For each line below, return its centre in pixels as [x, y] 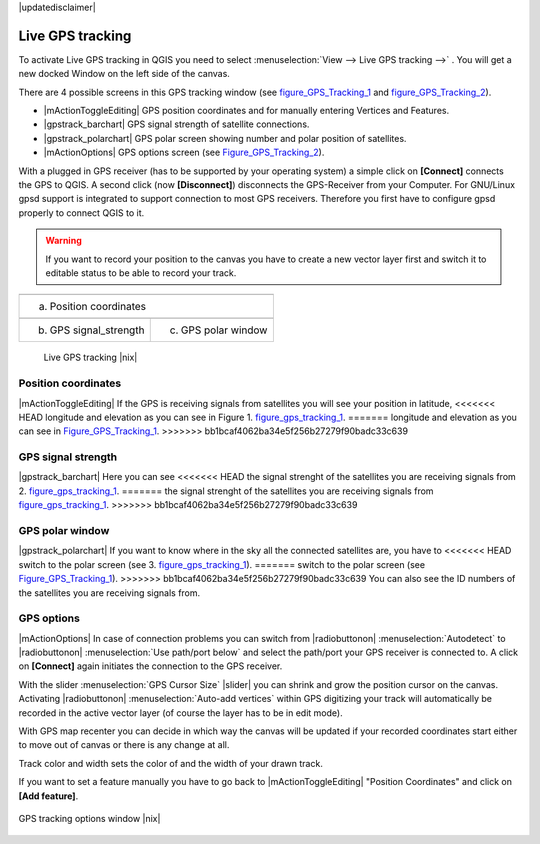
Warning [63, 241]
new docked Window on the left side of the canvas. [124, 74]
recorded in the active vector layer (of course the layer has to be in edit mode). [181, 712]
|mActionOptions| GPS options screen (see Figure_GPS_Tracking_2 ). [184, 152]
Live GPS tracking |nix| [90, 357]
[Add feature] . [48, 796]
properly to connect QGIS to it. [81, 212]
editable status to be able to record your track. [141, 272]
